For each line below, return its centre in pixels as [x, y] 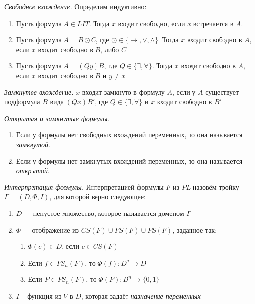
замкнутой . [33, 144]
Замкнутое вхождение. [39, 92]
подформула [22, 102]
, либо [110, 49]
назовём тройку [216, 187]
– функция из [41, 295]
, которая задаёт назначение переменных [141, 295]
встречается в [213, 23]
